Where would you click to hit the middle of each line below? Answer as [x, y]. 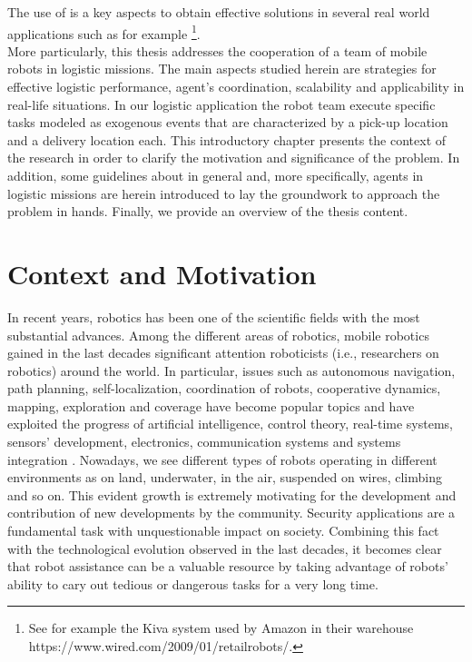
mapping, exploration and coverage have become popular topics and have [211, 405]
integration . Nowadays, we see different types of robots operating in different [222, 459]
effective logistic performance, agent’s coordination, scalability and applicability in [236, 87]
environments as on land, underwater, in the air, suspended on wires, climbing [225, 477]
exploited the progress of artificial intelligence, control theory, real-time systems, [230, 424]
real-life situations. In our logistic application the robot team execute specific [221, 104]
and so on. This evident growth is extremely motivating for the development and [232, 494]
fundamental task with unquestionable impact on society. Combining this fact [223, 531]
